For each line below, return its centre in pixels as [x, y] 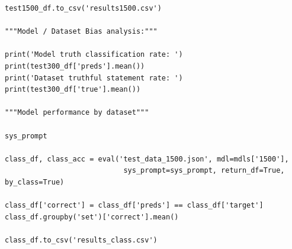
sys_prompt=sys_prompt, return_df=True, [204, 171]
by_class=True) [35, 182]
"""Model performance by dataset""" [77, 113]
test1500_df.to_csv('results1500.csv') [83, 8]
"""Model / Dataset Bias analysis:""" [81, 32]
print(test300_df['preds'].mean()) [75, 66]
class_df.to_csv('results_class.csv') [81, 240]
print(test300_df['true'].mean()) [73, 90]
